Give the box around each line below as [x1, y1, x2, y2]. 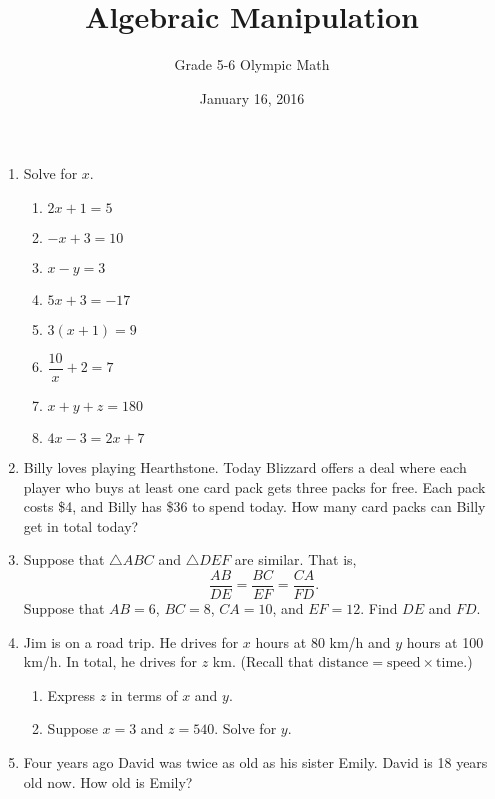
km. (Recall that [212, 651, 314, 672]
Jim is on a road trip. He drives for [23, 631, 239, 652]
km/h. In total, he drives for [23, 651, 198, 672]
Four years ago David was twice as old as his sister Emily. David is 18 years [23, 751, 488, 772]
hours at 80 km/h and [255, 631, 391, 652]
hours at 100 [406, 631, 484, 652]
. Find [360, 598, 398, 618]
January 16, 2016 [199, 87, 305, 108]
